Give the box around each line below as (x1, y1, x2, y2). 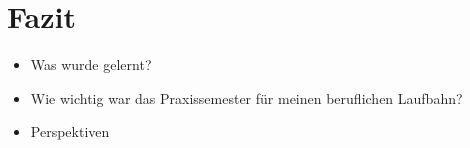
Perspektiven (30, 121, 110, 142)
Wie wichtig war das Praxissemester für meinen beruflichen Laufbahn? (30, 87, 463, 108)
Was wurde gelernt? (30, 54, 152, 75)
